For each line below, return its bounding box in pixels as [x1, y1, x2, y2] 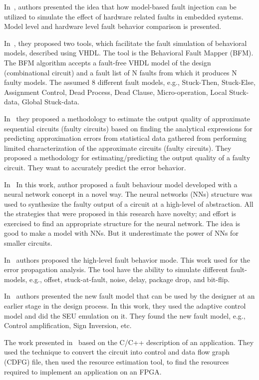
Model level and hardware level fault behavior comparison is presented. [4, 21, 222, 31]
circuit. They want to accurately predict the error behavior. [4, 162, 186, 172]
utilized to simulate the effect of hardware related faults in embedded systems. [4, 11, 244, 21]
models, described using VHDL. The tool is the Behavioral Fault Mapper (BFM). [4, 47, 254, 58]
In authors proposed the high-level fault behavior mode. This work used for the [4, 254, 250, 265]
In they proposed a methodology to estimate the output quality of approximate [4, 113, 250, 123]
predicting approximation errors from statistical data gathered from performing [4, 133, 247, 143]
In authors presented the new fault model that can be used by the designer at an [4, 291, 255, 301]
